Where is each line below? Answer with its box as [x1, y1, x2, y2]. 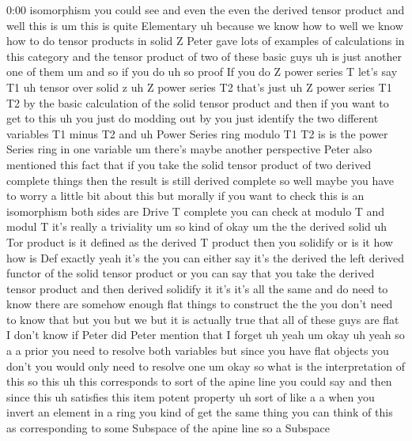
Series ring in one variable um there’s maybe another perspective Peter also [6, 141, 372, 157]
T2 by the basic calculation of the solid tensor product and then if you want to [6, 94, 389, 111]
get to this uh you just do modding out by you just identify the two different [6, 110, 379, 126]
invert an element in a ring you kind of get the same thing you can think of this [6, 404, 393, 420]
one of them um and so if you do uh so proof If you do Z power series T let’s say [6, 63, 398, 80]
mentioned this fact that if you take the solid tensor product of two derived [6, 156, 372, 172]
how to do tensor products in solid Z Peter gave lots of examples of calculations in [6, 32, 405, 49]
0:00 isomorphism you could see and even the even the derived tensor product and [6, 2, 405, 17]
